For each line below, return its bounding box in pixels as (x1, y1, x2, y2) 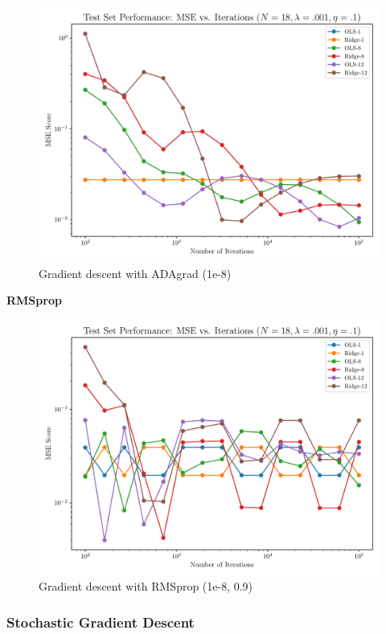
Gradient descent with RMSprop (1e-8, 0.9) (39, 578, 253, 595)
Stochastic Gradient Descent (6, 612, 195, 632)
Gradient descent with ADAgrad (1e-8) (39, 264, 232, 281)
